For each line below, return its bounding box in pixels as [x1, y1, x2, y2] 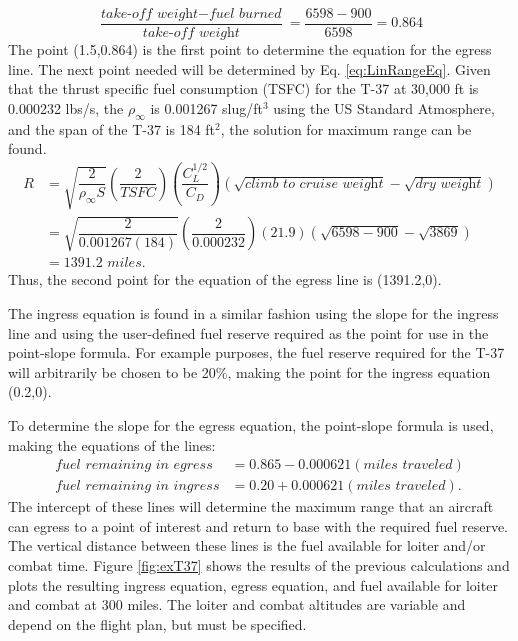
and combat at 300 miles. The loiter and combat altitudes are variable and [8, 594, 466, 615]
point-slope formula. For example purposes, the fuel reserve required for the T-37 [8, 342, 505, 363]
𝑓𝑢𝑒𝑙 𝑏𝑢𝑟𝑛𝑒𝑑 [208, 7, 282, 21]
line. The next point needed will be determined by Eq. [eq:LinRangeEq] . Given [8, 58, 491, 79]
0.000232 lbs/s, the [8, 97, 124, 118]
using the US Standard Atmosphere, [273, 97, 495, 118]
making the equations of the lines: [8, 434, 216, 455]
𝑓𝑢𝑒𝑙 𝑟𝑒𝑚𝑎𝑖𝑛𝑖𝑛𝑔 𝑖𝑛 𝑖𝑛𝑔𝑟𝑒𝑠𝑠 [55, 479, 220, 494]
